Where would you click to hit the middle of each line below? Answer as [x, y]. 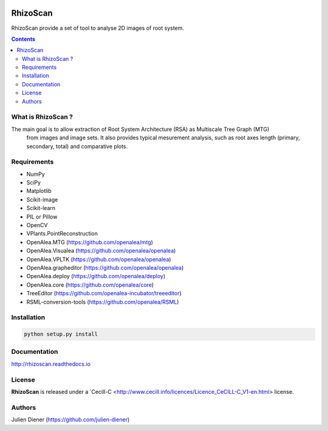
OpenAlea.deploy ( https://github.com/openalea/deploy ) [96, 276]
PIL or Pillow [42, 217]
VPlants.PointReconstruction [62, 234]
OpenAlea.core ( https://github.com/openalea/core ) [90, 285]
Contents [23, 39]
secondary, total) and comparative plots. [77, 146]
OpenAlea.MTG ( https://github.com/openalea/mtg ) [90, 242]
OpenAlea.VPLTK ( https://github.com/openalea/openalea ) [99, 259]
